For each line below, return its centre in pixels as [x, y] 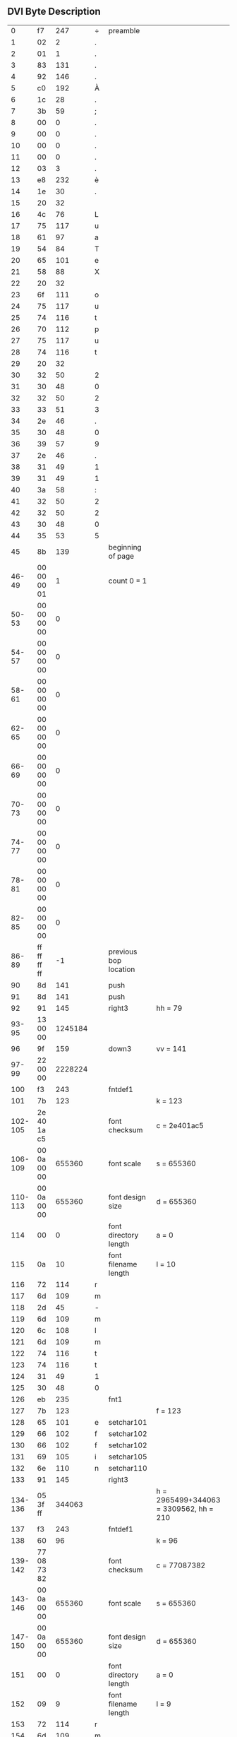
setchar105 [128, 1457]
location [122, 969]
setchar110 [128, 1468]
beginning [125, 547]
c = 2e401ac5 [180, 1125]
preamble [124, 30]
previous [123, 952]
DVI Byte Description [54, 12]
